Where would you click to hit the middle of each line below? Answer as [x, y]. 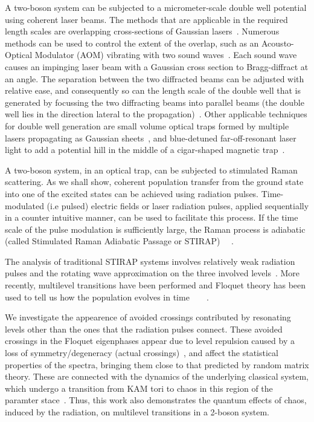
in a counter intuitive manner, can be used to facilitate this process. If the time [152, 217]
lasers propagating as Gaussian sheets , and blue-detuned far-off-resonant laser [151, 138]
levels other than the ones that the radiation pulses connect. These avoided [144, 329]
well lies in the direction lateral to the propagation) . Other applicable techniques [156, 114]
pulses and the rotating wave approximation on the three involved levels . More [152, 273]
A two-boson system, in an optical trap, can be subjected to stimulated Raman [151, 170]
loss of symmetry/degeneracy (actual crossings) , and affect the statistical [142, 353]
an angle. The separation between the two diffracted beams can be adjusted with [155, 78]
